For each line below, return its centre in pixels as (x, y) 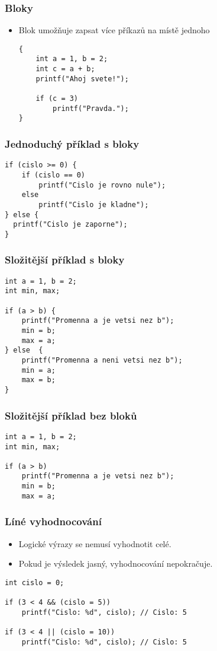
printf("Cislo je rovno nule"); (102, 185)
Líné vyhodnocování (53, 521)
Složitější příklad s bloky (65, 260)
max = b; (38, 380)
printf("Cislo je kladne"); (94, 204)
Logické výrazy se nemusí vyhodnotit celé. (95, 543)
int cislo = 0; (35, 582)
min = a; (38, 370)
